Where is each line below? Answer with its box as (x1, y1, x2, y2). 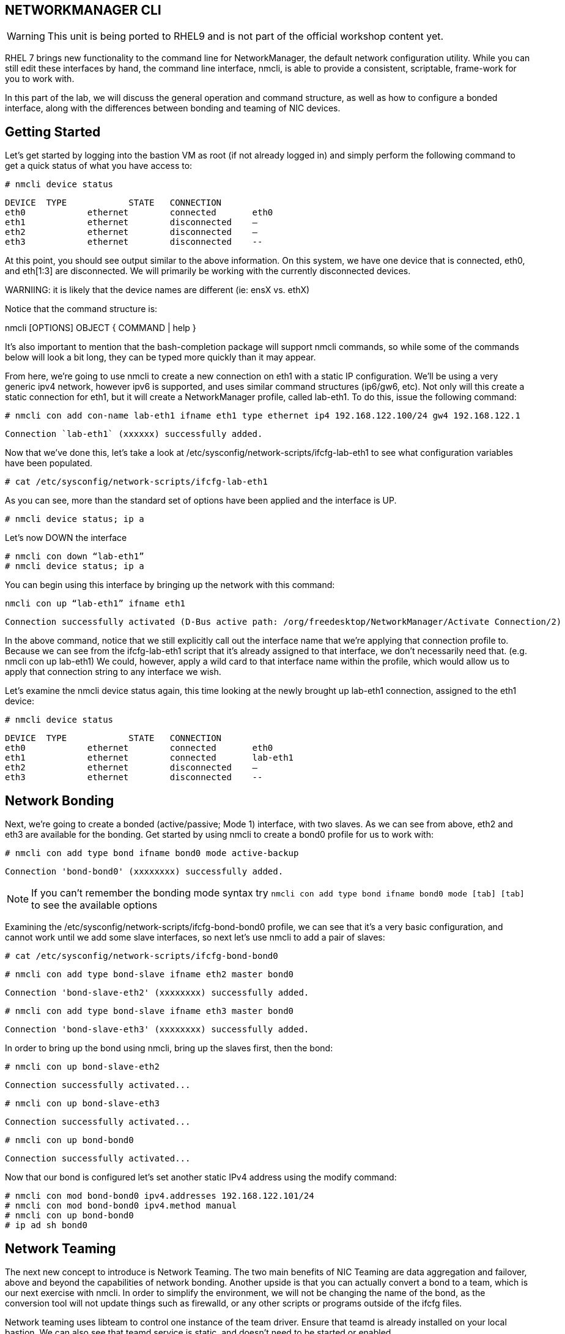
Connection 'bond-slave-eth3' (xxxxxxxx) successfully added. (5, 1024, 309, 1035)
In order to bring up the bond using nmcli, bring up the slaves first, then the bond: (5, 1043, 333, 1054)
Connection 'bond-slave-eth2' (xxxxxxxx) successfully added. (5, 988, 309, 998)
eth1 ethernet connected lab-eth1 (5, 753, 294, 763)
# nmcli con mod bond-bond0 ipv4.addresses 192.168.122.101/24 (5, 1191, 314, 1201)
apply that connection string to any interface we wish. (5, 666, 221, 677)
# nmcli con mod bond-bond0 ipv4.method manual (5, 1201, 237, 1211)
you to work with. (5, 73, 75, 84)
